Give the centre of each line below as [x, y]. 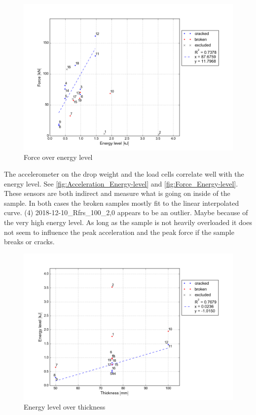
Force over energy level [58, 157]
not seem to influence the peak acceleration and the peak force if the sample [119, 232]
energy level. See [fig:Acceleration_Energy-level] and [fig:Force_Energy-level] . [121, 183]
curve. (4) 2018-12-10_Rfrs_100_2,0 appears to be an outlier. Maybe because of [126, 212]
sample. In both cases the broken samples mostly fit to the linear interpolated [122, 203]
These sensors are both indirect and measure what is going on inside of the [117, 193]
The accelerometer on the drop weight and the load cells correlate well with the [124, 173]
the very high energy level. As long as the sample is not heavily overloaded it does [128, 222]
